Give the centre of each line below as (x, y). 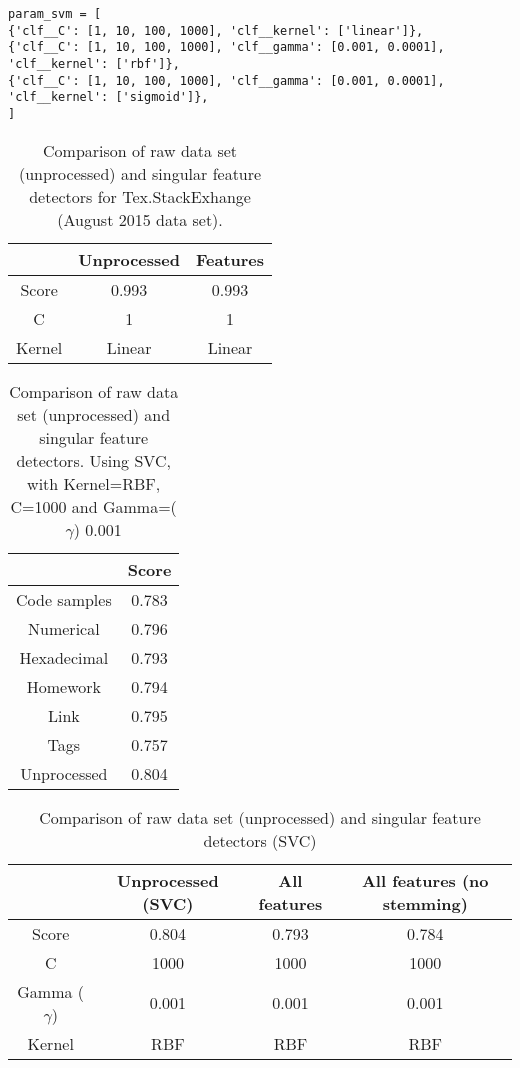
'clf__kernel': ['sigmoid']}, (108, 97)
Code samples (64, 599)
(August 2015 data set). (140, 219)
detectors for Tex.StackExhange (140, 196)
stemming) (425, 903)
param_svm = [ (55, 14)
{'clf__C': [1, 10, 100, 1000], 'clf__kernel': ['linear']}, (216, 30)
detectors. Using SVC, (93, 460)
